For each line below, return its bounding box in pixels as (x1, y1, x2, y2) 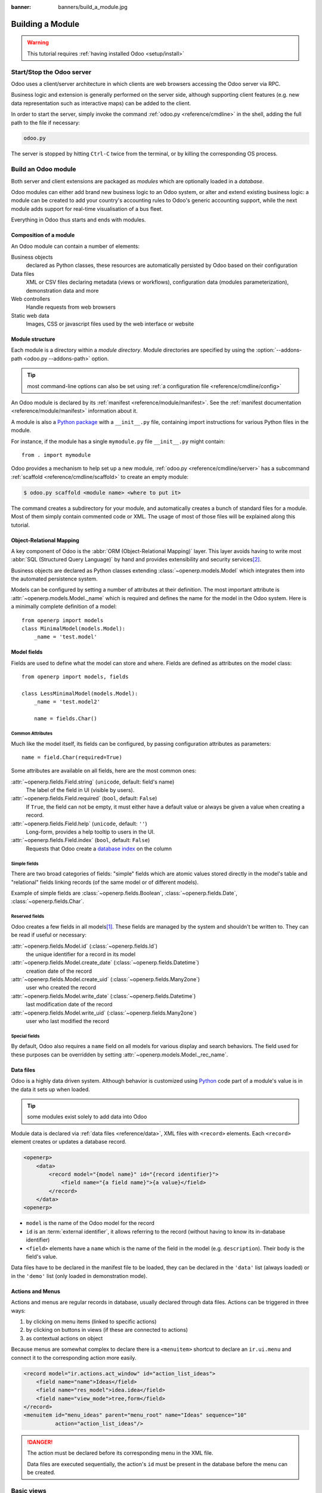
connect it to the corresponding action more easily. (11, 1354, 137, 1361)
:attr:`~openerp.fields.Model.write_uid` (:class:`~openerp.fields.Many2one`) (11, 1009, 197, 1016)
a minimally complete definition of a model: (11, 603, 117, 610)
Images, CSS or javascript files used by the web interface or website (26, 320, 194, 328)
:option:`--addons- (255, 346, 302, 354)
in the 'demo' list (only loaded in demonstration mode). (11, 1272, 147, 1279)
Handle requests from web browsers (26, 303, 116, 311)
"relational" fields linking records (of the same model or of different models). (11, 878, 199, 886)
